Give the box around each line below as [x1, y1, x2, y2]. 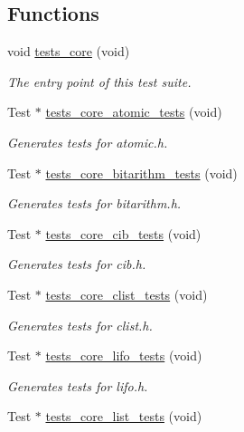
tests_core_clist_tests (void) [45, 284, 208, 303]
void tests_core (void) [7, 42, 130, 61]
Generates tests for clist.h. [7, 315, 153, 334]
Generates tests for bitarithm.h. [7, 194, 182, 213]
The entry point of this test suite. [7, 72, 192, 91]
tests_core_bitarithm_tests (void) [45, 163, 238, 182]
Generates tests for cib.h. [7, 254, 146, 274]
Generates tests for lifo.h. [7, 376, 148, 395]
